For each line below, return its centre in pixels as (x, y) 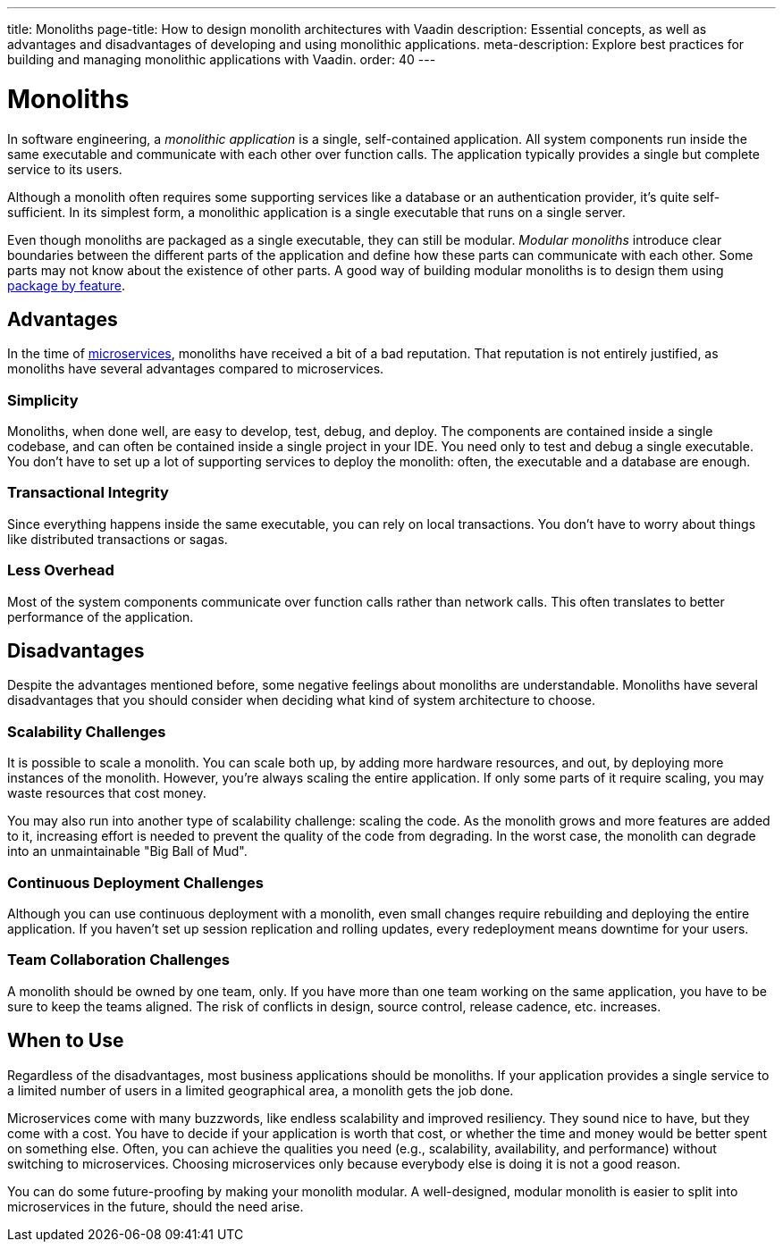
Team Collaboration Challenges (118, 960)
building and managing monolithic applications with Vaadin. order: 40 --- (222, 59)
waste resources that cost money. (107, 793)
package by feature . (66, 285)
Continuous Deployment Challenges (135, 882)
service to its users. (65, 169)
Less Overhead (61, 570)
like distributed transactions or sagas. (118, 539)
